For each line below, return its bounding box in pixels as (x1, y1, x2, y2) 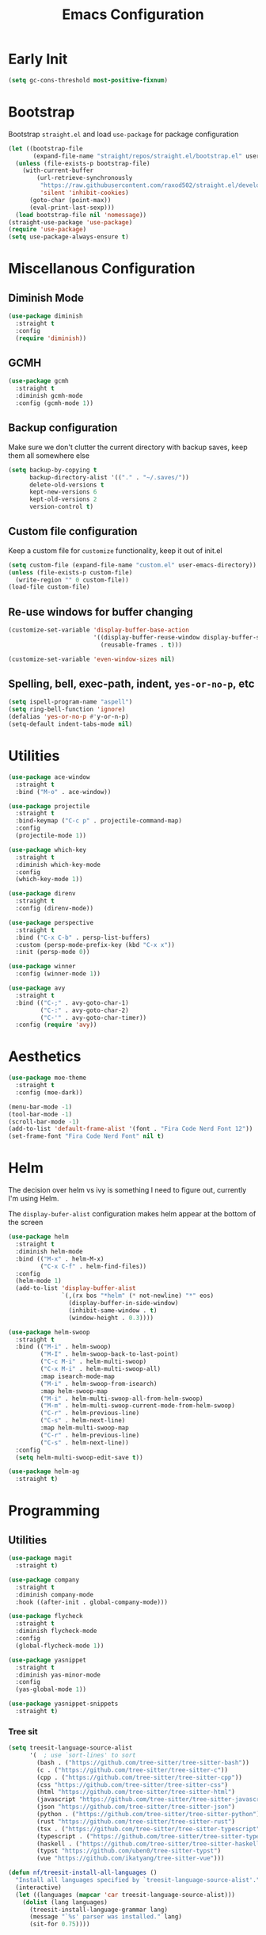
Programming (8, 1502, 101, 1520)
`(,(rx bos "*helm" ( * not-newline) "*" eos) (61, 1292, 215, 1300)
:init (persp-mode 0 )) (15, 948, 90, 956)
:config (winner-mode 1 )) (15, 970, 101, 978)
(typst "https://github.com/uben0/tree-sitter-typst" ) (36, 1847, 222, 1855)
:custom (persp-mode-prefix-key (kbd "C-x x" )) (15, 941, 176, 948)
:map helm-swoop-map (40, 1387, 108, 1395)
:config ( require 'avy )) (15, 1021, 97, 1029)
